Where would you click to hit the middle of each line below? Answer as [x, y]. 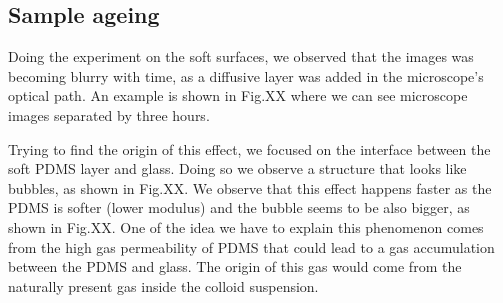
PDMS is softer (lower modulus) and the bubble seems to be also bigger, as [239, 207]
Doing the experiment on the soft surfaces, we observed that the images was [241, 56]
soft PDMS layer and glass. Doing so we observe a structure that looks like [237, 168]
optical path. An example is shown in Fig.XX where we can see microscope [238, 95]
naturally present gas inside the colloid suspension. [163, 285]
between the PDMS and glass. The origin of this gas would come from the [235, 266]
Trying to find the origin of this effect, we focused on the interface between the [249, 148]
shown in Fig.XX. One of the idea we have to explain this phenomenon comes [246, 226]
